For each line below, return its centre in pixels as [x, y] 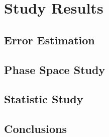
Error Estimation [49, 40]
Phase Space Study [55, 69]
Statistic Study [44, 99]
